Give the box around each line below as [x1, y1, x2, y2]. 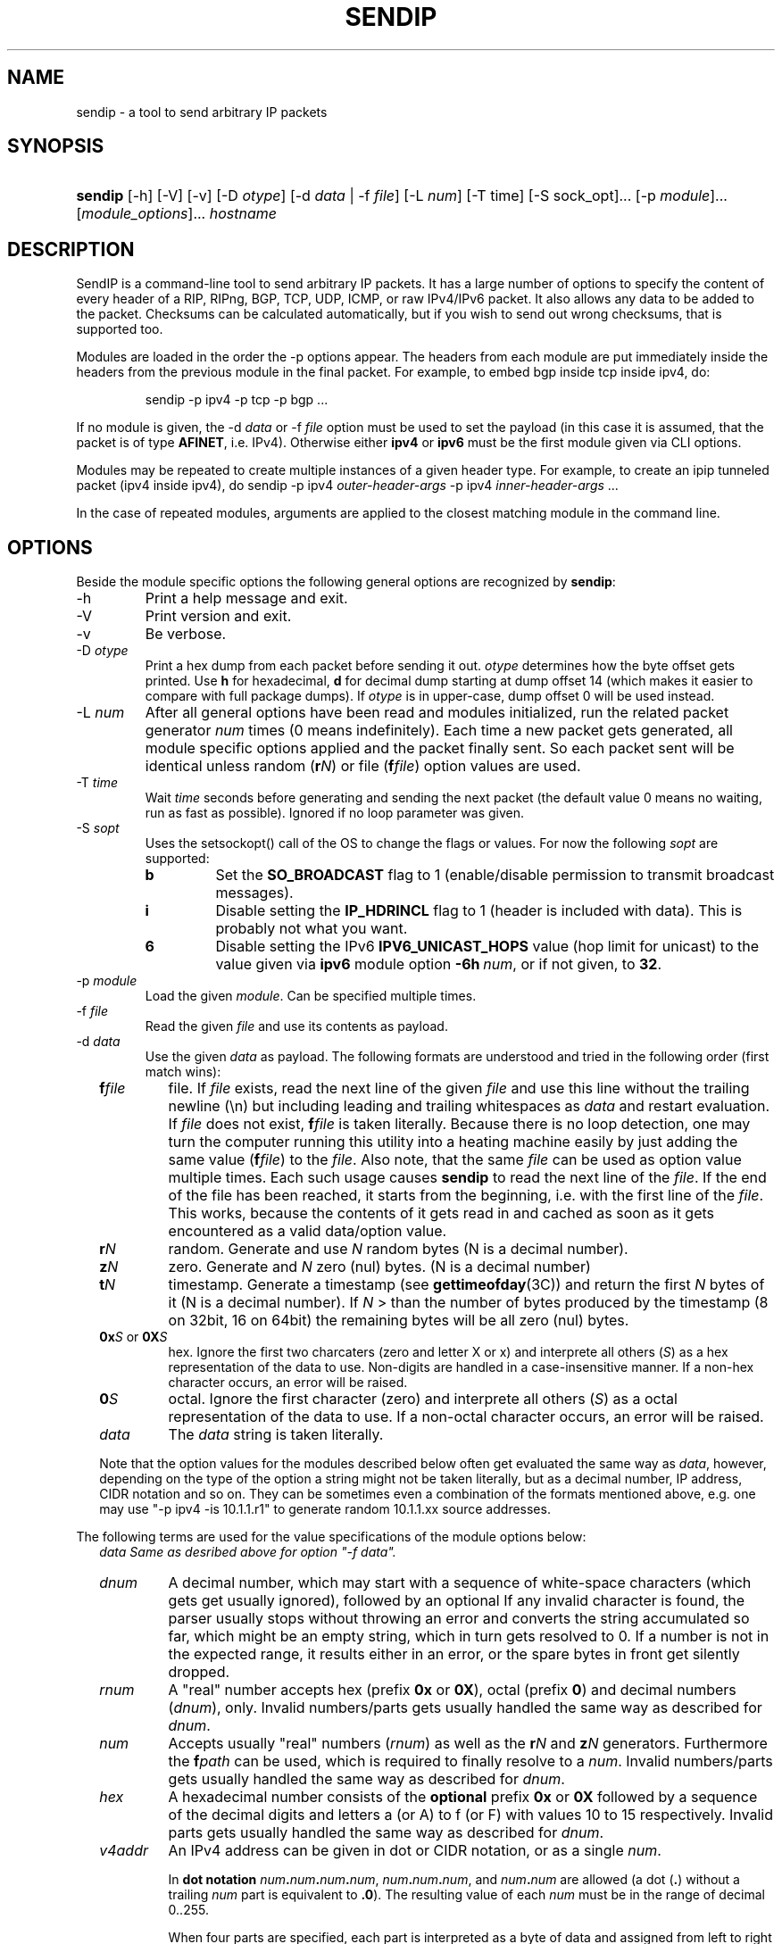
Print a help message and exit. [145, 589, 348, 608]
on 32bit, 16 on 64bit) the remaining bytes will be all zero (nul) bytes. [168, 1311, 629, 1330]
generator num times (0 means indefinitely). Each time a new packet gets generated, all [145, 721, 733, 740]
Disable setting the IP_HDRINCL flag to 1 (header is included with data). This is [215, 901, 743, 920]
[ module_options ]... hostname [76, 204, 277, 223]
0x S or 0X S [99, 1329, 168, 1345]
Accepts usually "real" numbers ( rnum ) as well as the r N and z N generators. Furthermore [168, 1734, 768, 1753]
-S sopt [76, 820, 120, 836]
